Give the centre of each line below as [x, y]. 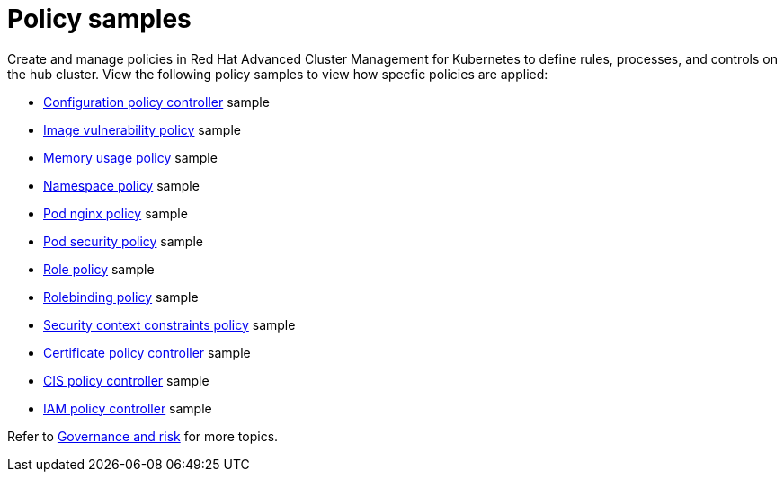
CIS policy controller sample [126, 380]
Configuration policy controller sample [156, 102]
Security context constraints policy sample [169, 324]
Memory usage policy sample [130, 157]
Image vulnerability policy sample [142, 129]
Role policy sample [99, 269]
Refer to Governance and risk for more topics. [143, 436]
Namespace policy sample [121, 185]
